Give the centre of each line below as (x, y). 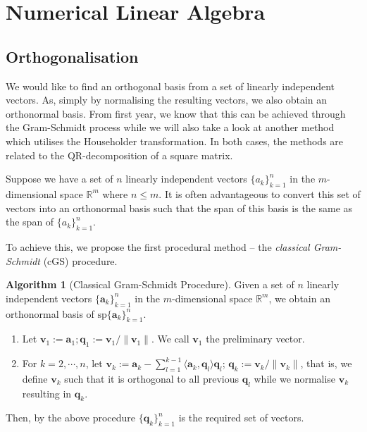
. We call (170, 339)
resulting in (47, 393)
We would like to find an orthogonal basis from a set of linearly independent (170, 86)
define (35, 378)
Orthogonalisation (72, 56)
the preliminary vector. (255, 339)
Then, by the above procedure (71, 418)
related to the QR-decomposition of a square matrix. (119, 155)
